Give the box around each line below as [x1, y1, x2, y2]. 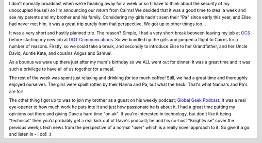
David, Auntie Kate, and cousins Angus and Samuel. [9, 50, 113, 56]
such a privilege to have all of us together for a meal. [9, 66, 115, 72]
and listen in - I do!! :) [9, 131, 52, 137]
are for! [9, 88, 24, 94]
